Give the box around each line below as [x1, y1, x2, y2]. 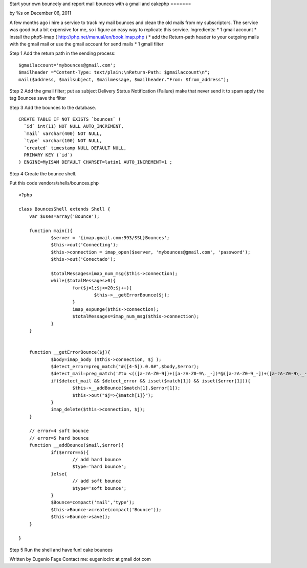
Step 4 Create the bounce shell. [9, 170, 77, 176]
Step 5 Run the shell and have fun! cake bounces [9, 547, 113, 553]
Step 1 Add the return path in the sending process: [9, 50, 116, 56]
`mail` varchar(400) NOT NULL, [24, 130, 102, 137]
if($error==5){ [51, 449, 89, 455]
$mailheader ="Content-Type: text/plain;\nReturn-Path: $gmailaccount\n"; [18, 70, 210, 75]
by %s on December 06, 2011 [9, 10, 72, 16]
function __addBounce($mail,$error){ [29, 442, 124, 448]
